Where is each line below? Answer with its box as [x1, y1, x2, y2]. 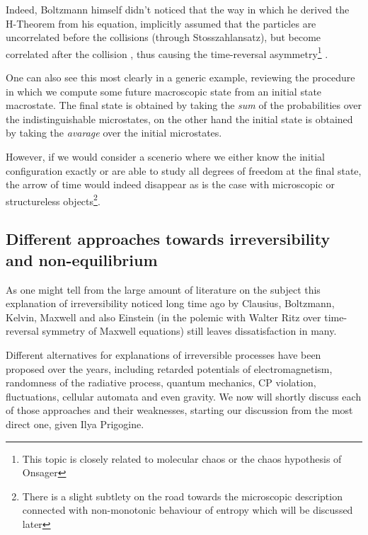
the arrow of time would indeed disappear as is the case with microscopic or [6, 177, 335, 192]
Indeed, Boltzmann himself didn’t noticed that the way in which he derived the [6, 2, 350, 16]
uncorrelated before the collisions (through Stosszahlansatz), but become [6, 30, 321, 45]
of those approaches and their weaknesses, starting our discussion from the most [6, 403, 353, 418]
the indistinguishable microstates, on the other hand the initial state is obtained [6, 111, 353, 126]
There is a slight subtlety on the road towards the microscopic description [22, 488, 343, 503]
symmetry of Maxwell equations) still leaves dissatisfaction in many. [42, 323, 337, 338]
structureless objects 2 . [6, 191, 100, 208]
